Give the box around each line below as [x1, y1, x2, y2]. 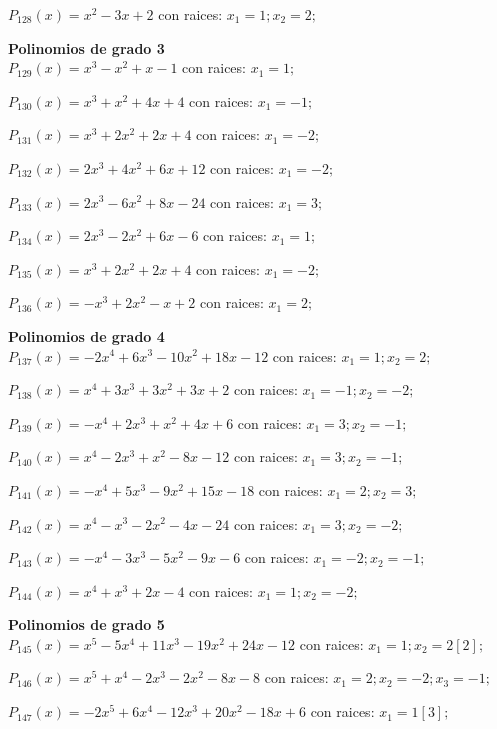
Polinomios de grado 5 [8, 614, 165, 635]
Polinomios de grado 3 [8, 37, 165, 58]
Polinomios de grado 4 [8, 325, 165, 346]
